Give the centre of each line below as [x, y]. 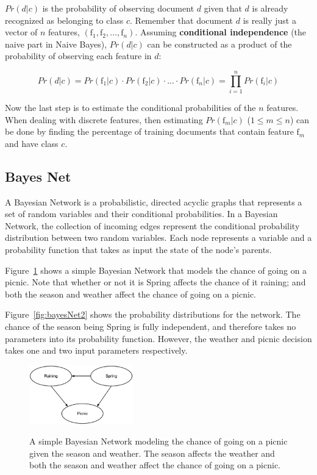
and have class [32, 143]
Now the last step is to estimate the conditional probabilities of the [130, 108]
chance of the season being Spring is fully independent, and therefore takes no [151, 327]
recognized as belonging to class [64, 20]
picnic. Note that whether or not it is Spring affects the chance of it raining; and [155, 282]
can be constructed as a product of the [219, 44]
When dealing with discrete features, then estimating [104, 119]
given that [223, 8]
